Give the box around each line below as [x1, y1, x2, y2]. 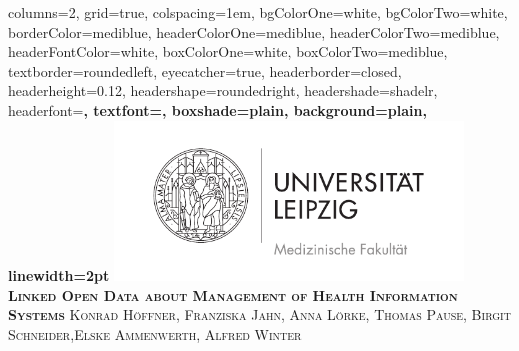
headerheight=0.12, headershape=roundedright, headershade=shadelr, [8, 80, 438, 101]
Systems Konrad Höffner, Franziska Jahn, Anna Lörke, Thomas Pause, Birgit [8, 304, 511, 325]
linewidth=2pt [8, 265, 110, 285]
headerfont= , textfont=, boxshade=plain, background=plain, [8, 99, 427, 120]
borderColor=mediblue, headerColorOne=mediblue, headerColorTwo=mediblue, [8, 21, 500, 42]
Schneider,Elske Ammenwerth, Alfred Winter [8, 323, 302, 344]
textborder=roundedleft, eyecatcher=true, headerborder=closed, [8, 60, 402, 81]
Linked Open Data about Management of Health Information [8, 284, 458, 305]
